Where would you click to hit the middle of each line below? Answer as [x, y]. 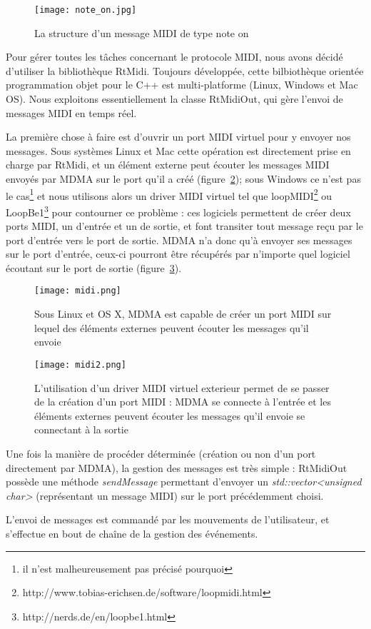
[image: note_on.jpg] [86, 10]
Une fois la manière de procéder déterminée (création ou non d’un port [161, 453]
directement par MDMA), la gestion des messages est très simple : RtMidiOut [177, 467]
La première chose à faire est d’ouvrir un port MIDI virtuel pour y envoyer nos [178, 137]
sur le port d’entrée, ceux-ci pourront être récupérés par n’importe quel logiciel [178, 254]
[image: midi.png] [78, 291]
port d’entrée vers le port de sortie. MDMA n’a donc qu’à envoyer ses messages [179, 240]
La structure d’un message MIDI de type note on [142, 32]
